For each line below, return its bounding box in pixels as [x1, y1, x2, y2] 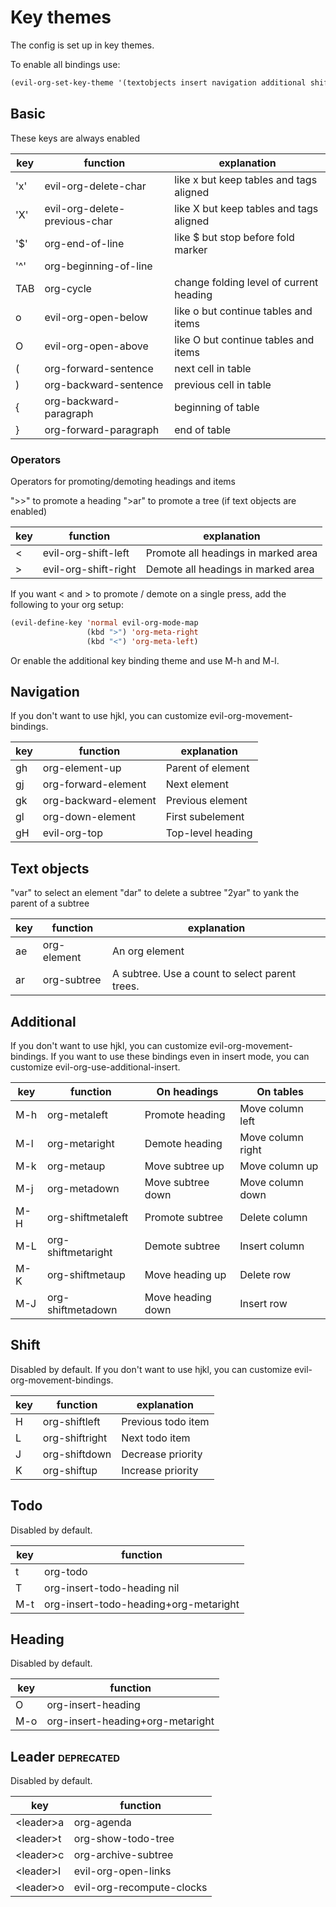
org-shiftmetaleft [46, 1210, 129, 1224]
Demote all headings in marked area [145, 562, 315, 576]
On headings [156, 1084, 219, 1098]
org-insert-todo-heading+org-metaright [44, 1597, 240, 1611]
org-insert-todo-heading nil [44, 1581, 180, 1595]
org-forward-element [42, 777, 147, 791]
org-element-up [42, 761, 122, 775]
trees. [112, 979, 140, 993]
